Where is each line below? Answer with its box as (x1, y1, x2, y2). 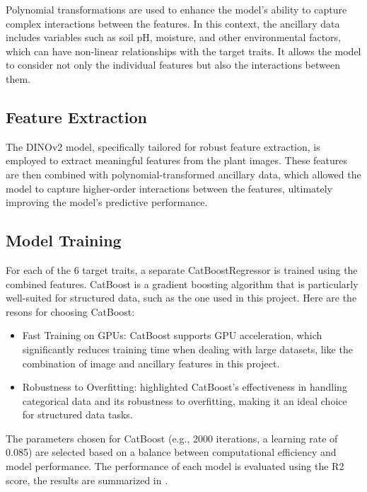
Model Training (6, 229, 122, 251)
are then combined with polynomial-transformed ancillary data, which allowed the (6, 166, 361, 181)
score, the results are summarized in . (6, 472, 168, 487)
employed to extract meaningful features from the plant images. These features (6, 153, 348, 168)
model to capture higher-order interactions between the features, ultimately (6, 181, 332, 195)
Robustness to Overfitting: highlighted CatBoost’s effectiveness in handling (22, 379, 347, 394)
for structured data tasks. (22, 407, 133, 422)
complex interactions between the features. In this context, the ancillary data (6, 16, 340, 30)
